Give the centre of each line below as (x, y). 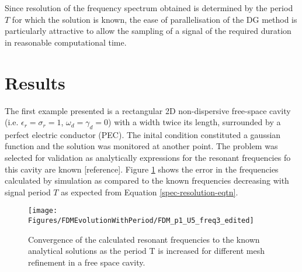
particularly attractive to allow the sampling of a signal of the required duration (148, 31)
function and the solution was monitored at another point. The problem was (141, 146)
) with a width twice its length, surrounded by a (195, 122)
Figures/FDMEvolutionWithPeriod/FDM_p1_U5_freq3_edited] (141, 221)
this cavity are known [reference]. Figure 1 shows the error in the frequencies (142, 169)
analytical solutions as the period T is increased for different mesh (147, 251)
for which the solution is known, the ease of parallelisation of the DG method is (155, 19)
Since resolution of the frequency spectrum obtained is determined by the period (149, 8)
